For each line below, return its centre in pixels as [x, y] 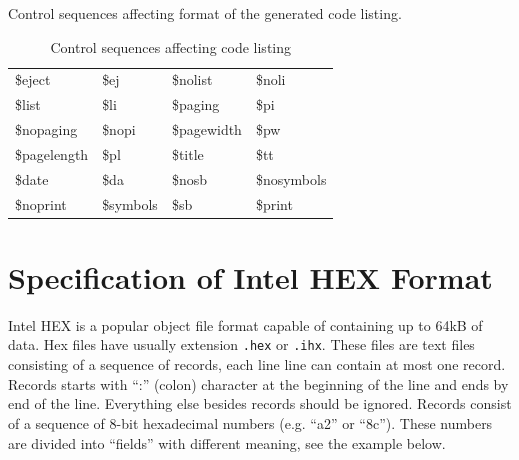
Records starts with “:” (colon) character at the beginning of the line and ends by [258, 383]
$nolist [192, 79]
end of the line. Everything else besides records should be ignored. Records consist [260, 403]
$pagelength [52, 153]
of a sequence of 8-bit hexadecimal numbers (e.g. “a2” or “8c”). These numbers [250, 422]
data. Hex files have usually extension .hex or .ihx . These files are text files [241, 344]
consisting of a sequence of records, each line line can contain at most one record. [257, 364]
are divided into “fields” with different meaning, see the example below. [227, 442]
